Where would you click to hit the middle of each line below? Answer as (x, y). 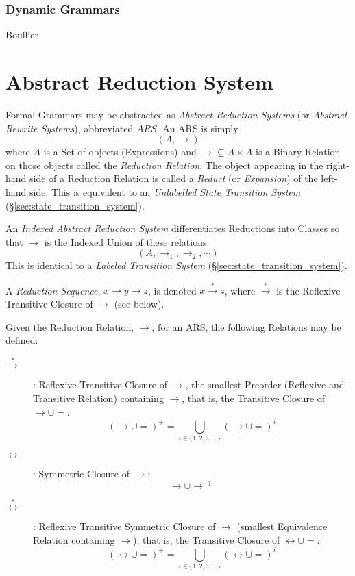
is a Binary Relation (298, 152)
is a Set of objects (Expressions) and (120, 152)
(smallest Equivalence (282, 526)
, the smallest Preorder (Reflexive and (265, 385)
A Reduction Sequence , (53, 290)
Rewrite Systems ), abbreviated (70, 128)
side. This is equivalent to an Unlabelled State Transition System (165, 191)
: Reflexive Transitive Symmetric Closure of (124, 526)
